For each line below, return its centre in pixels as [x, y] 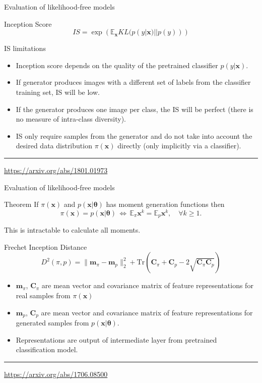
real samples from [43, 295]
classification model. [47, 349]
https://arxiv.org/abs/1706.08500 [56, 374]
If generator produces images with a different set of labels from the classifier [133, 82]
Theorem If [21, 204]
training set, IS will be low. [58, 92]
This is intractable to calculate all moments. [72, 230]
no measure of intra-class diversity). [71, 119]
